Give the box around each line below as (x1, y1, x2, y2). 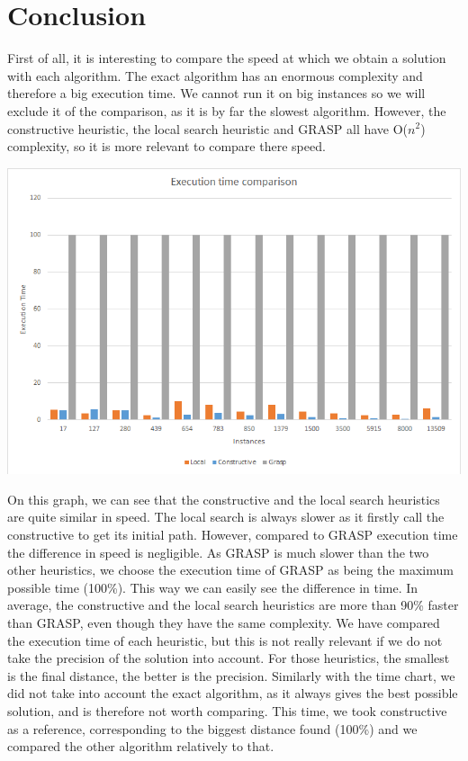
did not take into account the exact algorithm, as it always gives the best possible (7, 684, 458, 703)
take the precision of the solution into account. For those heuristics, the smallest (7, 649, 450, 667)
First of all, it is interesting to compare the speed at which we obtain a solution (7, 49, 446, 67)
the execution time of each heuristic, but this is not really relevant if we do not (7, 631, 443, 649)
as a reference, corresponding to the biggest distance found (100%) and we (7, 719, 418, 738)
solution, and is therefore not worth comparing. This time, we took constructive (7, 701, 447, 720)
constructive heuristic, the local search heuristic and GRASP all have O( (7, 119, 409, 138)
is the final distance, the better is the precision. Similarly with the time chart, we (7, 666, 455, 685)
